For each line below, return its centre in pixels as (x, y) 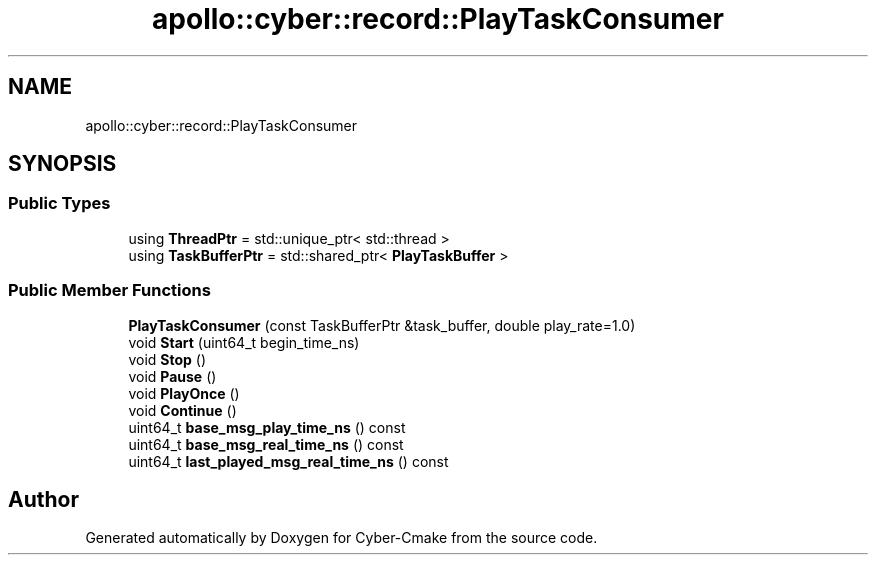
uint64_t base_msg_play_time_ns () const (267, 427)
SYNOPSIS (62, 164)
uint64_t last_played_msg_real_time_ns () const (288, 461)
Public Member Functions (109, 290)
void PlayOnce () (184, 393)
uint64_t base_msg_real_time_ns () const (266, 444)
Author (43, 499)
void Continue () (182, 410)
